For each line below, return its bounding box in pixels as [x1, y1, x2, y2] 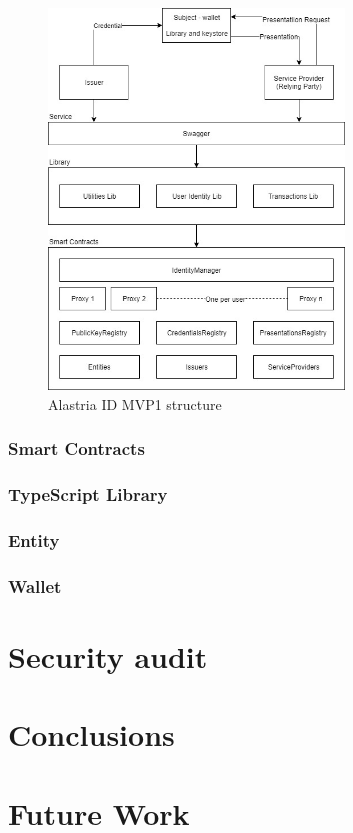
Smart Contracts [8, 436, 145, 461]
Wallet [8, 573, 62, 598]
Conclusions [8, 714, 175, 755]
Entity [8, 528, 60, 553]
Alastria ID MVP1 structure [48, 393, 222, 414]
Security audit [8, 635, 208, 676]
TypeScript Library [8, 482, 168, 507]
